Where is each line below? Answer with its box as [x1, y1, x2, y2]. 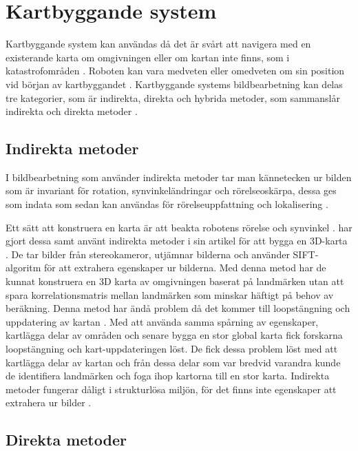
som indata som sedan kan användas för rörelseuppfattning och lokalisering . [6, 197, 328, 211]
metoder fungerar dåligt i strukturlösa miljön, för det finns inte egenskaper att [6, 381, 337, 396]
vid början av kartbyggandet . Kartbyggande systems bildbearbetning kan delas [6, 76, 343, 91]
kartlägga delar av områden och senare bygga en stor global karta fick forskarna [6, 328, 343, 342]
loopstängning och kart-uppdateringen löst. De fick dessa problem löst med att [6, 342, 338, 356]
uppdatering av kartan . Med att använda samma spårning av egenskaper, [6, 314, 319, 328]
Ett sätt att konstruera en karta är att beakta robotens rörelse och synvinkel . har [6, 220, 352, 234]
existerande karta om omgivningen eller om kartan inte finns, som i [6, 50, 290, 64]
